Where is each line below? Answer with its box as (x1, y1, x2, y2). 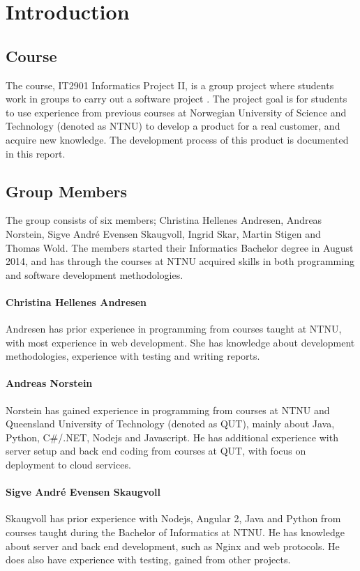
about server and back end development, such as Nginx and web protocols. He (6, 538, 340, 553)
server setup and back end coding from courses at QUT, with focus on (6, 443, 306, 458)
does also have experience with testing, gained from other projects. (6, 552, 291, 567)
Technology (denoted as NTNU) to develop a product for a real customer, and (6, 119, 340, 133)
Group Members (6, 180, 127, 201)
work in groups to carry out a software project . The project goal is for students (6, 91, 347, 106)
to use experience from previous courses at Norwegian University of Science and (6, 105, 347, 119)
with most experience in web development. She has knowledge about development (6, 335, 355, 349)
